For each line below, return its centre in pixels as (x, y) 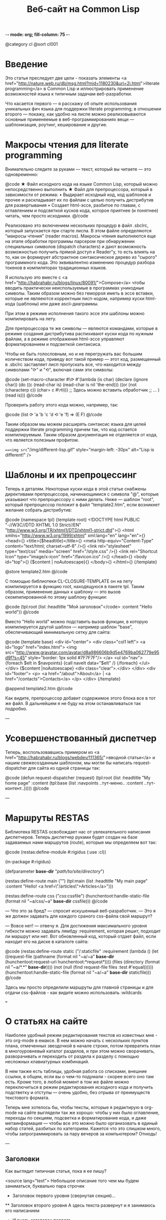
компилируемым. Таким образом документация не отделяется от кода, (81, 435)
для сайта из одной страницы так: (64, 768)
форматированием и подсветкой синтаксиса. (53, 344)
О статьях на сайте (46, 1021)
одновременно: (22, 175)
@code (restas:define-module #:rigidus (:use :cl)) (56, 852)
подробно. (16, 709)
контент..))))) (19, 788)
